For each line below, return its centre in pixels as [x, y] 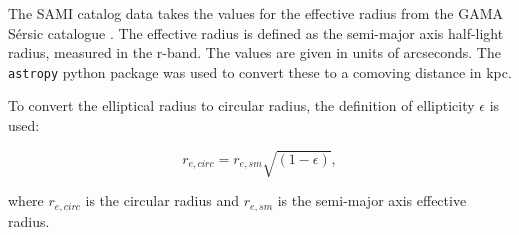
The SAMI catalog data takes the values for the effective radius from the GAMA [256, 13]
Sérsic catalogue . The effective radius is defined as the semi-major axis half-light [256, 32]
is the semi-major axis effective [372, 200]
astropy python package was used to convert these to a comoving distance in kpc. [260, 71]
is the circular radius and [162, 200]
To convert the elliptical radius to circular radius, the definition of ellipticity [241, 105]
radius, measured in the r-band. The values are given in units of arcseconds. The [254, 52]
